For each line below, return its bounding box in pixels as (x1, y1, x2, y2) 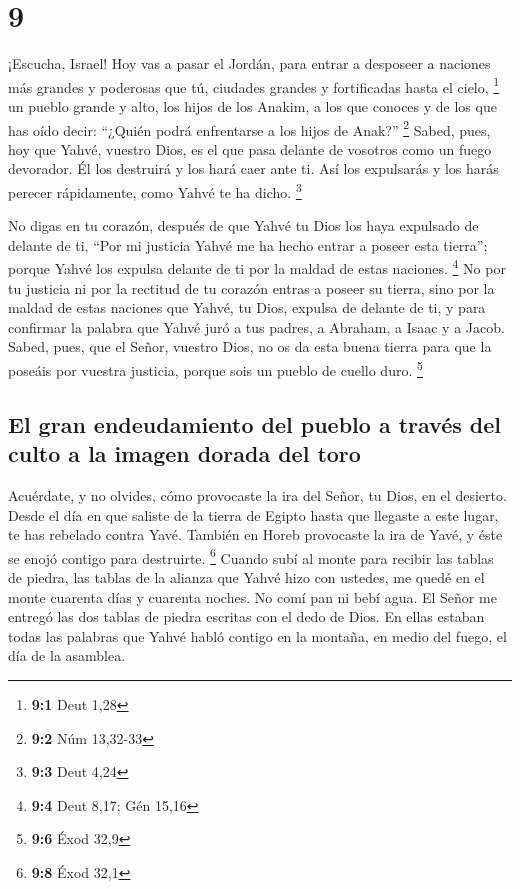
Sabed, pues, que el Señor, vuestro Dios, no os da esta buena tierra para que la (8, 336, 492, 357)
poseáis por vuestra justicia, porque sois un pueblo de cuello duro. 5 (8, 357, 423, 380)
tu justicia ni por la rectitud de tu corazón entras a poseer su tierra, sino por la (8, 277, 495, 298)
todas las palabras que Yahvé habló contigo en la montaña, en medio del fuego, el (8, 625, 507, 646)
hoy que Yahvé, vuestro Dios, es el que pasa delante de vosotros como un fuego (8, 138, 492, 159)
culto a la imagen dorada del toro (8, 438, 361, 469)
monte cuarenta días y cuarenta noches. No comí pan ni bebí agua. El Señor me (8, 586, 497, 607)
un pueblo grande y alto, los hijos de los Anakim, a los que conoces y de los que (8, 95, 497, 116)
